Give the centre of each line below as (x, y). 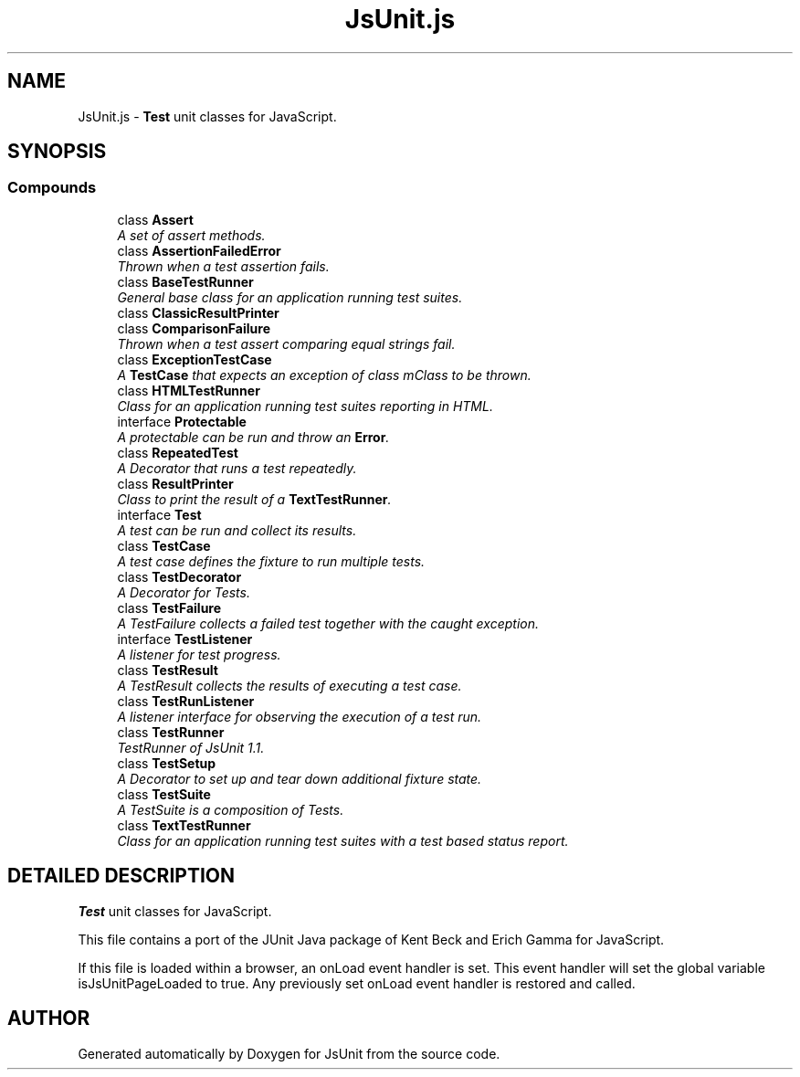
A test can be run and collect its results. (237, 530)
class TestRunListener (186, 701)
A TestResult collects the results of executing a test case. (289, 685)
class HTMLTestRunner (189, 390)
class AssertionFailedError (199, 250)
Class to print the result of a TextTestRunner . (254, 499)
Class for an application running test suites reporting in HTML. (305, 406)
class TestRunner (171, 732)
